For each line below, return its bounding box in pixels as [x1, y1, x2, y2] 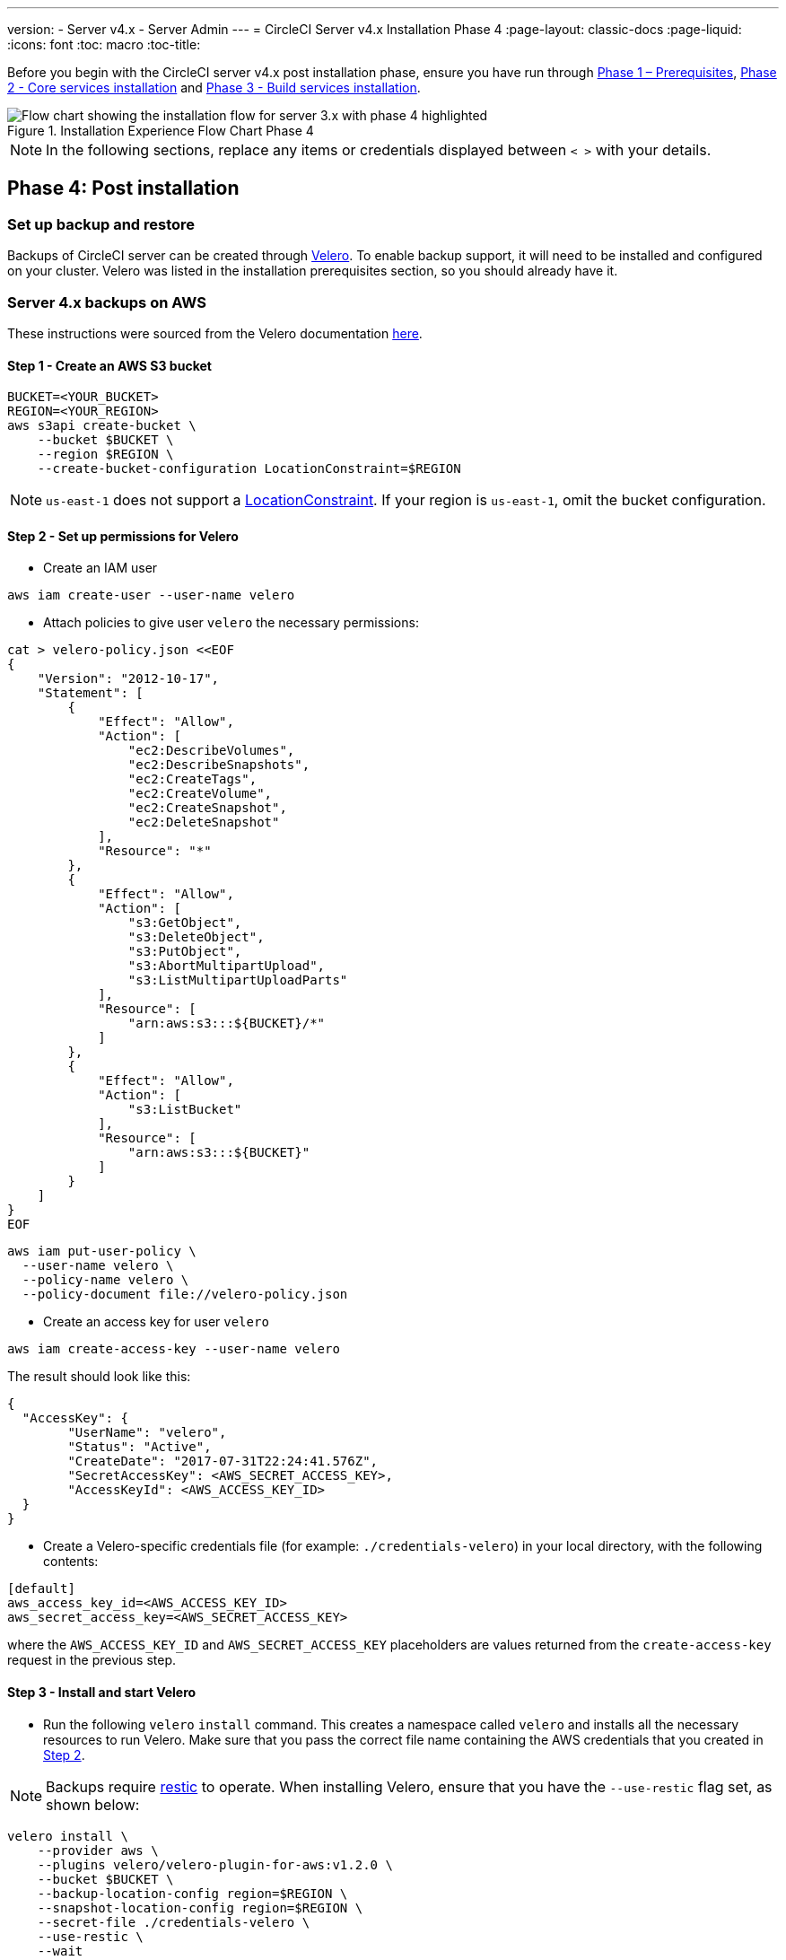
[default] [7, 1581, 75, 1597]
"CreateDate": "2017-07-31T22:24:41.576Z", [67, 1454, 379, 1469]
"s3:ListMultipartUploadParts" [127, 973, 348, 988]
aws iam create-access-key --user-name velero [7, 1342, 340, 1357]
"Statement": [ [37, 686, 144, 701]
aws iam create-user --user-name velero [7, 588, 295, 603]
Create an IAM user [43, 560, 158, 576]
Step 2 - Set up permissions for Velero [7, 528, 239, 544]
